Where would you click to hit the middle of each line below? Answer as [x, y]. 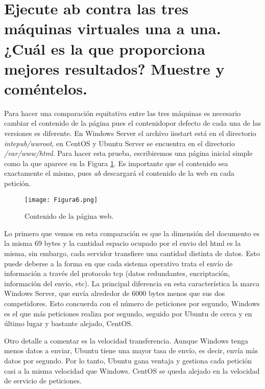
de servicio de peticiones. [43, 381]
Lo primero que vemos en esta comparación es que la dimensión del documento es [132, 233]
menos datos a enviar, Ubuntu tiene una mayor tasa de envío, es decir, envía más [131, 350]
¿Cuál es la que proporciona [105, 48]
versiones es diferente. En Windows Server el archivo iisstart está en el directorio [130, 133]
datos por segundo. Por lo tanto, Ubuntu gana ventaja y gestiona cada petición [128, 360]
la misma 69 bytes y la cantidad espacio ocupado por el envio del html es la [123, 243]
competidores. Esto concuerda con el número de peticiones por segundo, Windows [132, 303]
